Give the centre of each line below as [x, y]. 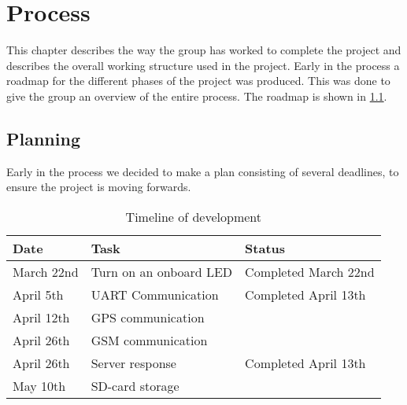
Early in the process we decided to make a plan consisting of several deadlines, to [203, 171]
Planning [43, 138]
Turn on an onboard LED [162, 271]
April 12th [41, 317]
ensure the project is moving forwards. [99, 187]
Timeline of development [194, 216]
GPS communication [148, 317]
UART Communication [155, 294]
